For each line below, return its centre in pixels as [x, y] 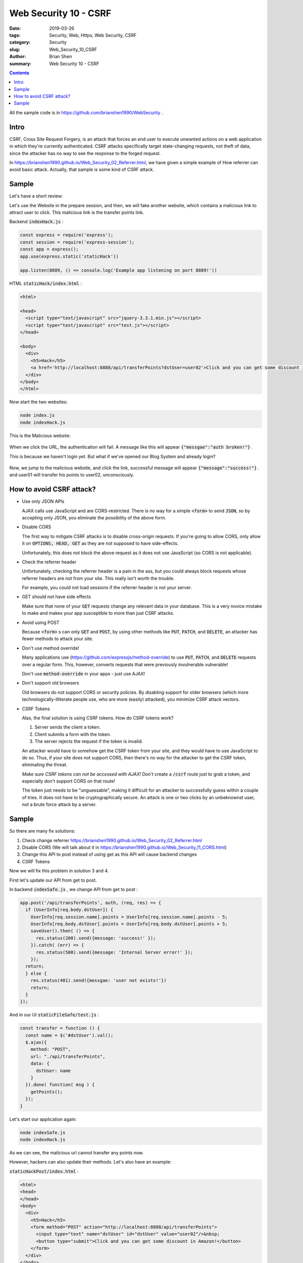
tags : [15, 35]
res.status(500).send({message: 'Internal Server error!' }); [115, 952]
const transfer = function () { [60, 1028]
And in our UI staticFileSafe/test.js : [54, 1015]
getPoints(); [47, 1092]
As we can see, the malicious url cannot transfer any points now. [77, 1152]
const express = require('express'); [67, 235]
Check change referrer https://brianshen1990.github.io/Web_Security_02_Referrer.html [112, 840]
